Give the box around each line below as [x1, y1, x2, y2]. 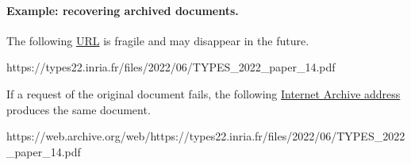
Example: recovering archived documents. [6, 2, 239, 18]
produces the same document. [6, 101, 151, 117]
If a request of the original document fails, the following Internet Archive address [6, 85, 401, 102]
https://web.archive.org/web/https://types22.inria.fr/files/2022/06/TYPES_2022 [6, 128, 405, 144]
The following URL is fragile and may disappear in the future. [6, 32, 309, 48]
